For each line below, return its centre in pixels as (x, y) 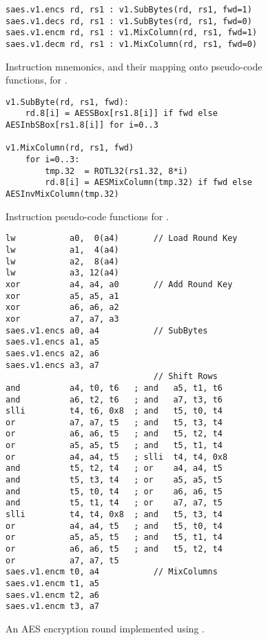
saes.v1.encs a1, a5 (53, 342)
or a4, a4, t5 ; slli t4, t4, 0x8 (117, 457)
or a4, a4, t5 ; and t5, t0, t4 (114, 526)
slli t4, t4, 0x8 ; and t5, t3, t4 (114, 515)
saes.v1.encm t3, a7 (53, 607)
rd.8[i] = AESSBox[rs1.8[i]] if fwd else (121, 114)
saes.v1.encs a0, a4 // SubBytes (107, 330)
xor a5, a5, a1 (62, 296)
